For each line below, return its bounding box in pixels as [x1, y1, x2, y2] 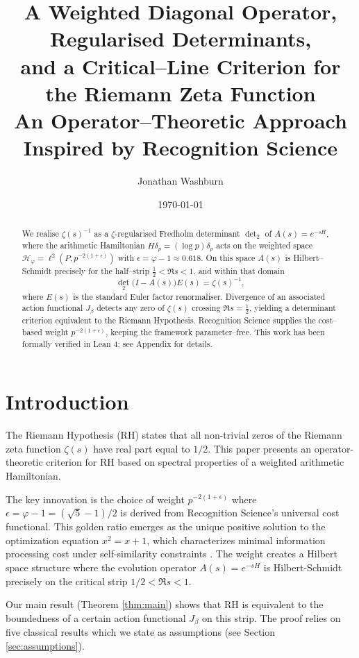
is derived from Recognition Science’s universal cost [120, 505, 340, 520]
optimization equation [6, 532, 99, 547]
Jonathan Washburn [137, 174, 224, 188]
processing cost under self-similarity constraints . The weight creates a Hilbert [6, 546, 337, 561]
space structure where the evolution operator [6, 559, 197, 574]
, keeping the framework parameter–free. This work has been [105, 326, 325, 337]
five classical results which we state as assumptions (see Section [6, 625, 276, 639]
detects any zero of [97, 302, 165, 314]
